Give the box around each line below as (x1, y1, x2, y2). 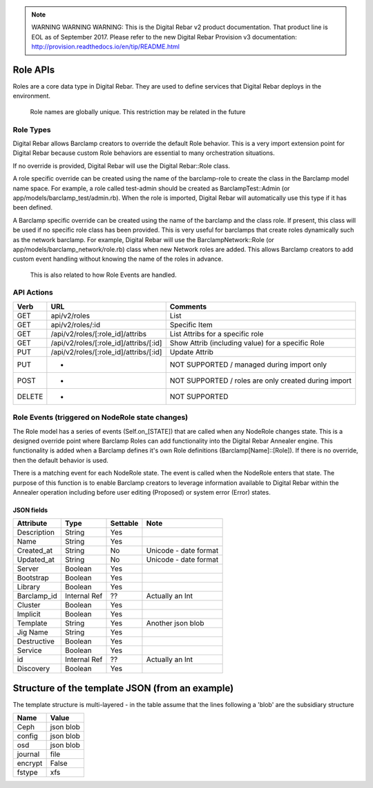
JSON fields (12, 506, 48, 514)
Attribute (17, 519, 48, 529)
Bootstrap (17, 573, 49, 583)
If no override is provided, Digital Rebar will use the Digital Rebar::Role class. (12, 161, 231, 169)
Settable (110, 519, 139, 529)
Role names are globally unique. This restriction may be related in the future (30, 107, 246, 116)
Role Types (12, 125, 51, 134)
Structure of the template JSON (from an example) (12, 682, 234, 694)
